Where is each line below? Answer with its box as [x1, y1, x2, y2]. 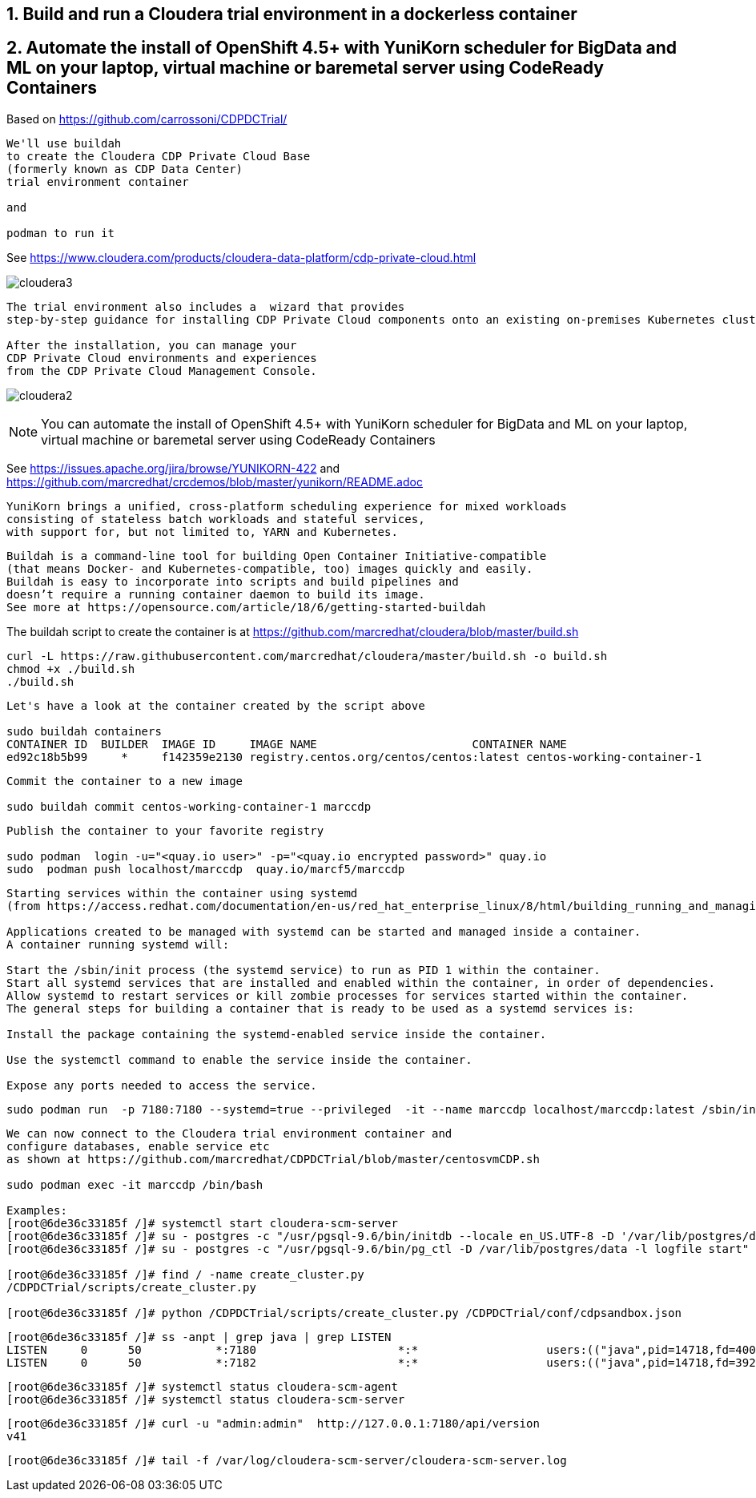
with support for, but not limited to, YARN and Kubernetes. [6, 525, 398, 538]
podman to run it [6, 226, 115, 240]
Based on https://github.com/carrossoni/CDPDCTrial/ [6, 111, 288, 126]
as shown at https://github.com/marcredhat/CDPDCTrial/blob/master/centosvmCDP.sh [6, 1152, 540, 1166]
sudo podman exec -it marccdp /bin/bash [6, 1178, 263, 1191]
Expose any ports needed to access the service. [6, 1078, 317, 1092]
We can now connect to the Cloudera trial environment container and [6, 1126, 452, 1140]
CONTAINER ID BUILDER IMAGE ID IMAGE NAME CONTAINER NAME [6, 737, 567, 751]
